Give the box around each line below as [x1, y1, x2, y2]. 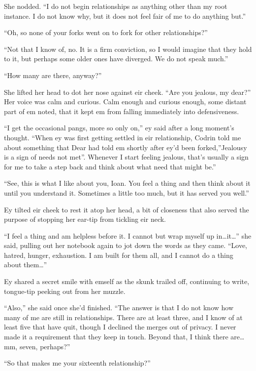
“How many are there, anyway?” [4, 70, 102, 80]
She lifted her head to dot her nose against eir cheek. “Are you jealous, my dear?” [4, 86, 251, 97]
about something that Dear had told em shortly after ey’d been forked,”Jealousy [4, 142, 247, 152]
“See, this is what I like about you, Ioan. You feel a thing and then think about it [4, 178, 251, 188]
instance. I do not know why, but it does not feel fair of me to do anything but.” [4, 10, 246, 21]
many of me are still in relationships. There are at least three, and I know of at [4, 312, 243, 322]
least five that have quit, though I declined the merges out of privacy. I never [4, 322, 236, 332]
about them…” [4, 259, 47, 270]
